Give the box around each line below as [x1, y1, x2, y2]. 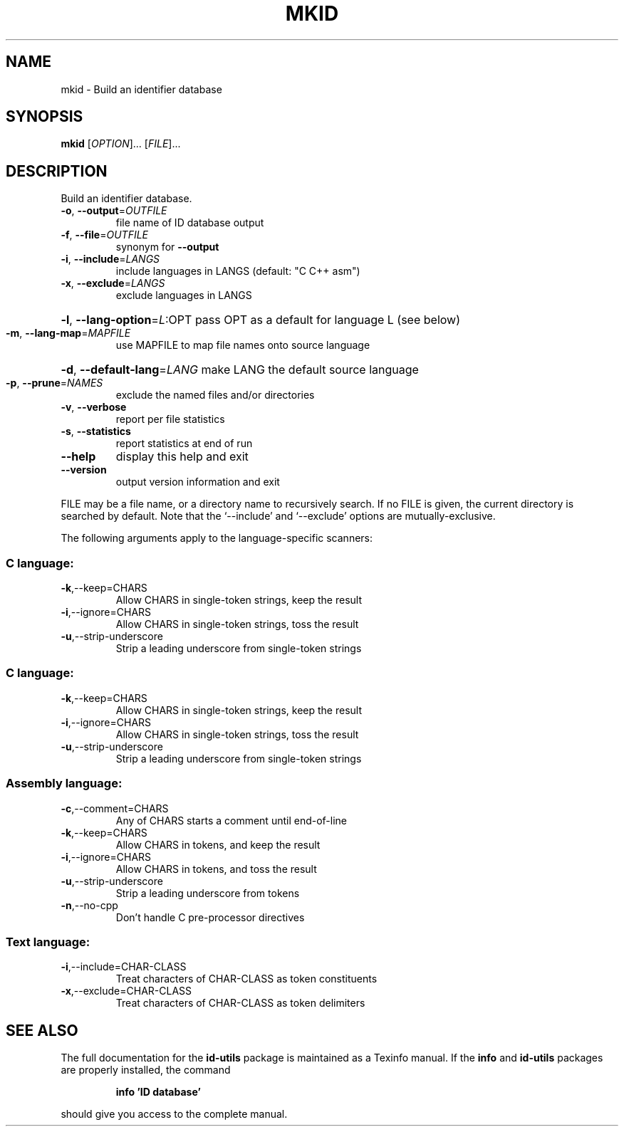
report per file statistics [115, 413, 225, 426]
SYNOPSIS [6, 108, 83, 126]
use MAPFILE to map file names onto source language [115, 339, 370, 352]
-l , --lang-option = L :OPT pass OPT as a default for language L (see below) [61, 313, 460, 327]
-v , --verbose [61, 401, 127, 414]
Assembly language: [6, 776, 123, 791]
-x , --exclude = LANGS [61, 277, 165, 290]
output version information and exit [115, 476, 280, 488]
